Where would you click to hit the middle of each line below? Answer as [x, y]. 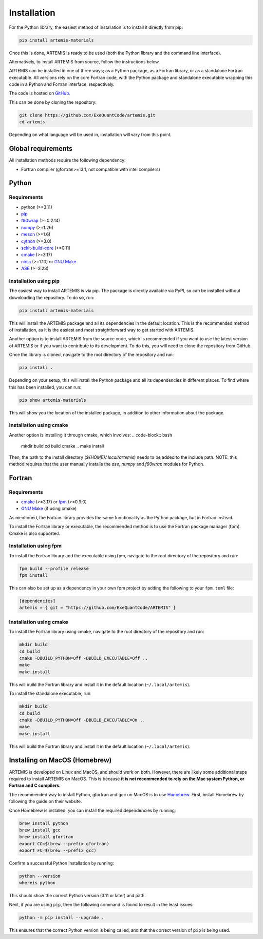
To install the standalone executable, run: [50, 694]
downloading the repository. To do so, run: [52, 297]
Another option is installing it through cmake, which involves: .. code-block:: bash [91, 435]
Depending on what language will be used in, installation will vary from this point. [90, 135]
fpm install [34, 576]
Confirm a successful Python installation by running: [62, 863]
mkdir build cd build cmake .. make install [63, 446]
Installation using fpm [35, 546]
